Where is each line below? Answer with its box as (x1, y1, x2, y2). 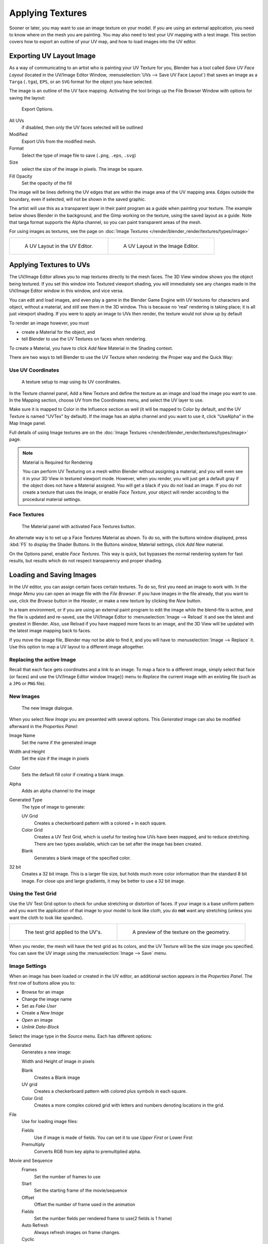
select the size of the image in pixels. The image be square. (21, 166, 143, 172)
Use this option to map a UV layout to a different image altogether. (9, 644, 144, 650)
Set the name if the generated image (21, 739, 97, 745)
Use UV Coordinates (9, 367, 60, 374)
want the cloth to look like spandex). (9, 915, 83, 921)
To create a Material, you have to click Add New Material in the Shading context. (9, 345, 173, 351)
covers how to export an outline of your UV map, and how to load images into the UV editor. (9, 39, 197, 45)
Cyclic (21, 1237, 35, 1243)
